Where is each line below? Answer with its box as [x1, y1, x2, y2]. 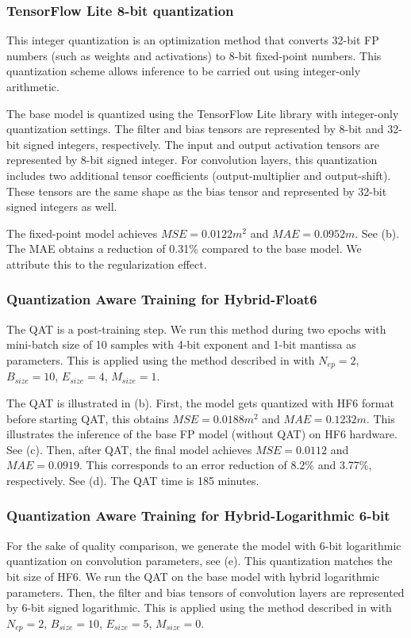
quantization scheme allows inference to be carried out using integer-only [6, 63, 361, 79]
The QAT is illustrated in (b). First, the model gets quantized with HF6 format [6, 394, 394, 411]
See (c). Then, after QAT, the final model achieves [6, 441, 252, 457]
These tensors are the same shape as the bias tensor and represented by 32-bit [6, 182, 387, 199]
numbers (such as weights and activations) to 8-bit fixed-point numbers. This [6, 47, 382, 63]
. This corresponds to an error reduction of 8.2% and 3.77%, [79, 457, 372, 473]
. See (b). [355, 224, 400, 241]
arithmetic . [6, 78, 60, 94]
